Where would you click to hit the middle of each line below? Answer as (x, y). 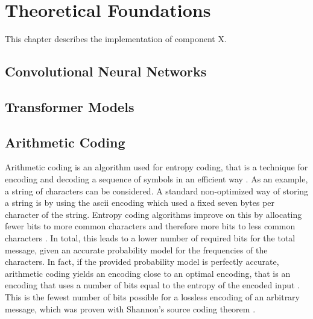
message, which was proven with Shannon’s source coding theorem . (130, 308)
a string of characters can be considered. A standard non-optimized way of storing (157, 190)
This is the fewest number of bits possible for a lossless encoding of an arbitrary (153, 297)
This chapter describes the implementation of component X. (116, 39)
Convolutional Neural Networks (106, 71)
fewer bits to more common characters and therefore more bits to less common (150, 226)
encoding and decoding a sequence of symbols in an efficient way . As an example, (156, 179)
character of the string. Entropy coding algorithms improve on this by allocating (153, 214)
